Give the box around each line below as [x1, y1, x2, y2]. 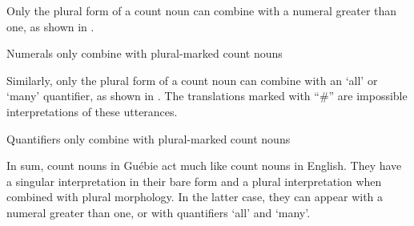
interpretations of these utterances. [6, 103, 178, 119]
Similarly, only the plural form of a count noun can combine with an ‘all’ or [6, 71, 378, 88]
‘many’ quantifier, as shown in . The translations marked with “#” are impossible [6, 87, 408, 104]
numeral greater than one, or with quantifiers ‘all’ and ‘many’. [6, 204, 311, 220]
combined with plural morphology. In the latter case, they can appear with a [6, 188, 384, 205]
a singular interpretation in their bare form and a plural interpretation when [6, 172, 382, 189]
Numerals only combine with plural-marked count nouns [6, 45, 283, 62]
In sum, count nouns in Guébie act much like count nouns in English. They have [6, 157, 402, 174]
